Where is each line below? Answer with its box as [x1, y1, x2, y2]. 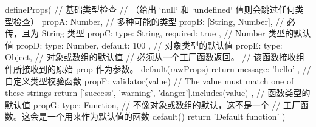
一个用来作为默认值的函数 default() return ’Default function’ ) [47, 110, 286, 123]
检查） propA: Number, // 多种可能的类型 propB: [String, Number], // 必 [13, 15, 295, 27]
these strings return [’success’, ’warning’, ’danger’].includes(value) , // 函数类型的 [5, 86, 311, 99]
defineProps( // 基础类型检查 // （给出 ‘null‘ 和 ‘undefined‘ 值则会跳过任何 [5, 3, 295, 15]
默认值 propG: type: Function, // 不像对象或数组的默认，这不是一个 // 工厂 [5, 98, 301, 111]
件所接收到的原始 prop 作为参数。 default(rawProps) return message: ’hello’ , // [5, 62, 311, 75]
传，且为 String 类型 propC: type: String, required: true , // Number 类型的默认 [5, 27, 311, 39]
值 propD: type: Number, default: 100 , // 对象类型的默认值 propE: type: [5, 38, 283, 51]
